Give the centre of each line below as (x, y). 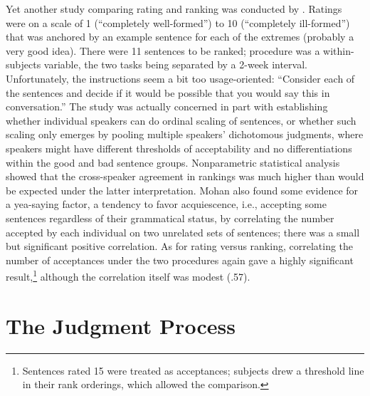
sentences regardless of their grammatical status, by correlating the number (170, 218)
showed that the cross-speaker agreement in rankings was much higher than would (185, 176)
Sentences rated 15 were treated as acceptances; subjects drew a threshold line (193, 370)
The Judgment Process (121, 325)
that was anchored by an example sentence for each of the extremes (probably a (180, 37)
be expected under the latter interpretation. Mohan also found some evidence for (182, 190)
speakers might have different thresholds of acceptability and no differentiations (179, 148)
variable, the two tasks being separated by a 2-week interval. (175, 64)
